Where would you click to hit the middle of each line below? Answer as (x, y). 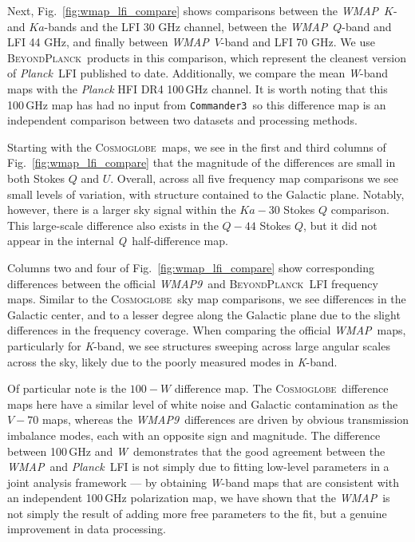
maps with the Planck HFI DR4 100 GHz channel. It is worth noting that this (198, 88)
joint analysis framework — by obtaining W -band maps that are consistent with (203, 482)
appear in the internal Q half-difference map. (118, 241)
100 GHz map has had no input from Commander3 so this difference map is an (197, 104)
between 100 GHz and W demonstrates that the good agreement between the (196, 451)
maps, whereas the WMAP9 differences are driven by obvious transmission (225, 419)
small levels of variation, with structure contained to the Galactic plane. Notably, (206, 194)
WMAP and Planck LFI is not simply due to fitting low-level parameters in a (198, 467)
